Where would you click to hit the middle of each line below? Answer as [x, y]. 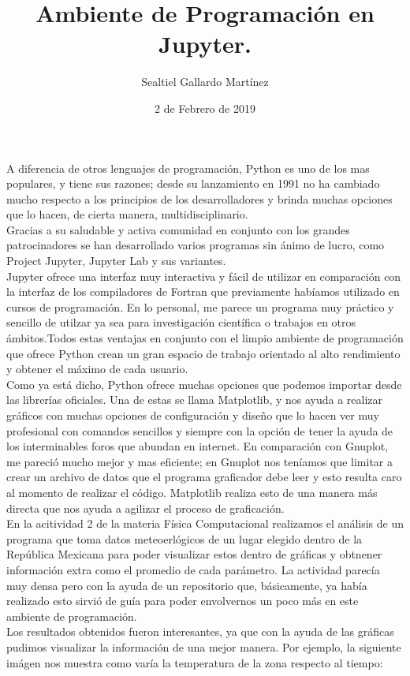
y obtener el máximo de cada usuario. [97, 369]
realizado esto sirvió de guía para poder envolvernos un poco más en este [183, 601]
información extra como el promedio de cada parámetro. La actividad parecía [193, 569]
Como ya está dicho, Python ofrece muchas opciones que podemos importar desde [204, 384]
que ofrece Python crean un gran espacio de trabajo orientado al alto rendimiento [203, 353]
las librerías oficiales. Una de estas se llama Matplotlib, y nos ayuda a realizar [195, 400]
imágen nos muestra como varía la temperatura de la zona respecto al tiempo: [195, 662]
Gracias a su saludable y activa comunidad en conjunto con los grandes [178, 229]
